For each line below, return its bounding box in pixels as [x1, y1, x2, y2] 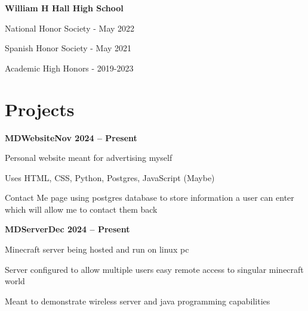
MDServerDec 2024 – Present [5, 223, 130, 235]
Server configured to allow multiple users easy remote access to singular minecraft [5, 263, 304, 275]
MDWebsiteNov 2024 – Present [5, 131, 137, 144]
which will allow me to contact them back [5, 203, 158, 215]
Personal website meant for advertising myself [5, 151, 173, 164]
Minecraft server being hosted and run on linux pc [5, 243, 189, 256]
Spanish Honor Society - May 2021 [5, 42, 132, 54]
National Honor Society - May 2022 [5, 21, 135, 34]
